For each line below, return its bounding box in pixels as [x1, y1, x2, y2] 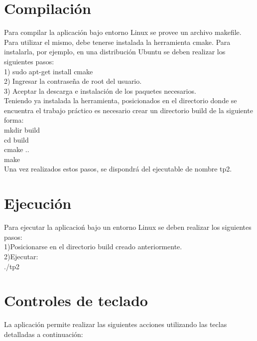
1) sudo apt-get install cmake [4, 66, 93, 76]
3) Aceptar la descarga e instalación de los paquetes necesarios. [4, 85, 196, 96]
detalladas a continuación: [4, 329, 83, 339]
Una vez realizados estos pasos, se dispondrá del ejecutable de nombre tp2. [4, 164, 232, 174]
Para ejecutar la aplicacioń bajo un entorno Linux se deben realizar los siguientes [4, 222, 252, 232]
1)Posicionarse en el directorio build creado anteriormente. [4, 241, 182, 252]
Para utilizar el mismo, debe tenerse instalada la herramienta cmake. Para [4, 36, 231, 47]
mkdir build [4, 125, 40, 135]
